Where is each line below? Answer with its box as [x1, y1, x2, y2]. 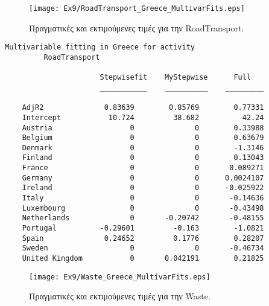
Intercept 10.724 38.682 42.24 [22, 113, 264, 122]
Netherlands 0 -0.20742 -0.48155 [22, 214, 264, 223]
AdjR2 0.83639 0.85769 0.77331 [22, 103, 264, 112]
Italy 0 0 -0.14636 [22, 194, 264, 203]
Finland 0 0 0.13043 [22, 153, 264, 162]
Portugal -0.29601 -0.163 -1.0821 [22, 224, 264, 233]
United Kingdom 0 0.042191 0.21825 [22, 254, 264, 263]
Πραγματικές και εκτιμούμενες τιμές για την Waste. [29, 290, 210, 302]
